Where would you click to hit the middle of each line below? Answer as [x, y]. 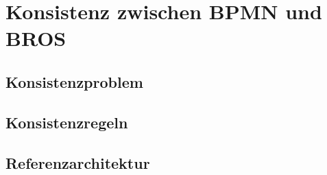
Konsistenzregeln [67, 122]
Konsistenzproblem [74, 81]
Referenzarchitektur [78, 162]
